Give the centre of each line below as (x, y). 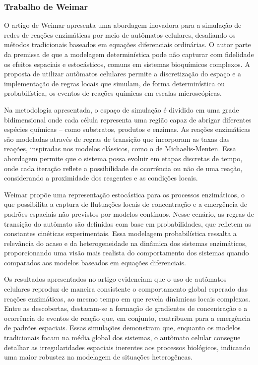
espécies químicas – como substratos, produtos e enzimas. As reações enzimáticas (127, 129)
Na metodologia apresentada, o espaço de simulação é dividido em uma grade (122, 109)
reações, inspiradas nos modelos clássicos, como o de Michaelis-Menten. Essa (120, 149)
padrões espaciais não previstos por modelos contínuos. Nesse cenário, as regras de (129, 213)
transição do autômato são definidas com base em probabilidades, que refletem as (128, 223)
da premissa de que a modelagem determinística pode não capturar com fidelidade (129, 54)
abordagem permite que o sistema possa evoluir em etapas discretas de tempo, (123, 158)
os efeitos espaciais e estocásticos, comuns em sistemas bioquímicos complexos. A (127, 64)
